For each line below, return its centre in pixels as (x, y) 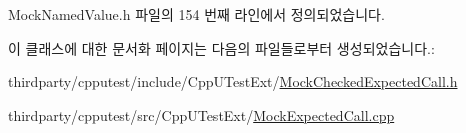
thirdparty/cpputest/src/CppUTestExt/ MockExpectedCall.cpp (201, 114)
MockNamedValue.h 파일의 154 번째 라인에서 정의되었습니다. (196, 14)
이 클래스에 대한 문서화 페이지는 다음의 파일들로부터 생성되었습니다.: (221, 47)
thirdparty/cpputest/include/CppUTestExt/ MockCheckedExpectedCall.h (233, 81)
